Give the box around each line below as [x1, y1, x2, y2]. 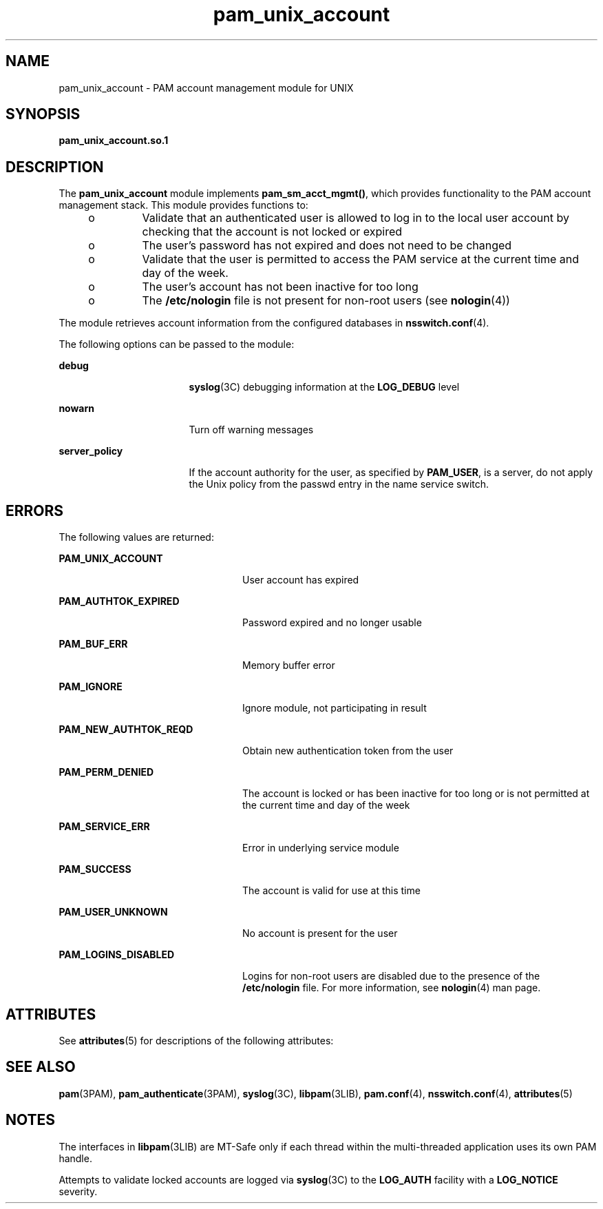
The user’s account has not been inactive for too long [142, 280, 419, 294]
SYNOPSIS [6, 105, 81, 123]
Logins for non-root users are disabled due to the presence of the [242, 970, 540, 982]
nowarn [59, 402, 95, 415]
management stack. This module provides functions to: [59, 199, 308, 211]
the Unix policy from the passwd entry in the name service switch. [189, 478, 489, 490]
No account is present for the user [242, 927, 398, 940]
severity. [59, 1185, 98, 1197]
